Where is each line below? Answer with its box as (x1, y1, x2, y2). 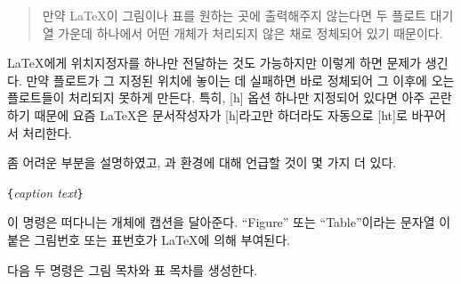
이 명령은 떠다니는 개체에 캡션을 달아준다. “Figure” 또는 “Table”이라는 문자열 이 (7, 213, 451, 231)
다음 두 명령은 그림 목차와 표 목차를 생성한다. (7, 260, 258, 279)
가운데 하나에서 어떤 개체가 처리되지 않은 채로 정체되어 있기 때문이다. (58, 23, 443, 42)
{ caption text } (7, 183, 84, 201)
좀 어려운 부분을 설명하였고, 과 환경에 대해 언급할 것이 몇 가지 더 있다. (7, 153, 397, 172)
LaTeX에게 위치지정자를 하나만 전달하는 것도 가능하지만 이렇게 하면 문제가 (7, 53, 422, 72)
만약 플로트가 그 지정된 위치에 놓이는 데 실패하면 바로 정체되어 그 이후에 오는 (26, 70, 455, 89)
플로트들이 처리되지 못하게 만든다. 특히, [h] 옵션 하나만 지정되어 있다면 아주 (7, 88, 425, 107)
